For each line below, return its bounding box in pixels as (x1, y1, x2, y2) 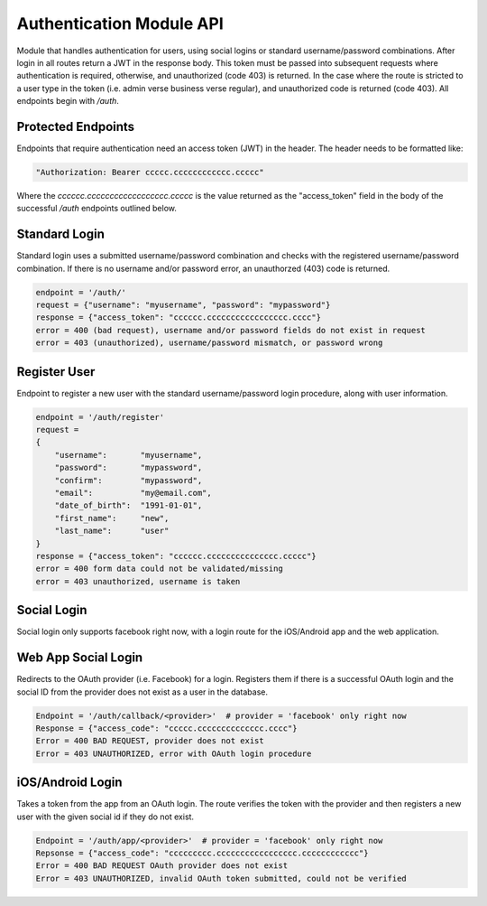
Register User (16, 364, 96, 379)
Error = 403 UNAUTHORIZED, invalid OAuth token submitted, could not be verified (35, 873, 408, 883)
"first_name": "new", (54, 513, 170, 523)
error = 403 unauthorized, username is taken (35, 576, 241, 586)
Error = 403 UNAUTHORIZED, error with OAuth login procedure (35, 748, 312, 759)
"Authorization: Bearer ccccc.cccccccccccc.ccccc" (35, 167, 265, 177)
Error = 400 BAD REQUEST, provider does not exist (35, 736, 265, 746)
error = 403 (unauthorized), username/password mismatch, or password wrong (35, 338, 383, 348)
